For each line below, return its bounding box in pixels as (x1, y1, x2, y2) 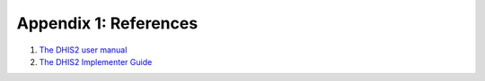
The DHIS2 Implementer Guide (39, 56, 153, 67)
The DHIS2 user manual (39, 45, 128, 55)
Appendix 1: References (16, 13, 198, 33)
